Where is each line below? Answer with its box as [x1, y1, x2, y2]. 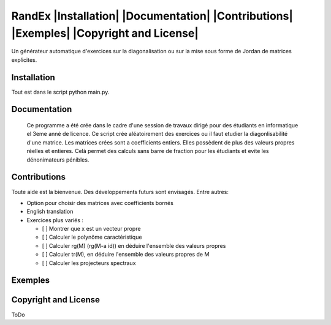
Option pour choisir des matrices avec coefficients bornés [26, 199, 174, 206]
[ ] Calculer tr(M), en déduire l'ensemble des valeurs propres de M [42, 251, 210, 258]
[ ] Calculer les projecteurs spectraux [42, 259, 136, 266]
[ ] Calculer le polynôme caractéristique [42, 233, 142, 241]
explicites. [11, 56, 37, 64]
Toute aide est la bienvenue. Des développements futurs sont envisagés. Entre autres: [11, 188, 229, 195]
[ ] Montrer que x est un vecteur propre [42, 225, 141, 233]
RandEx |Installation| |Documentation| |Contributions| [11, 9, 294, 23]
